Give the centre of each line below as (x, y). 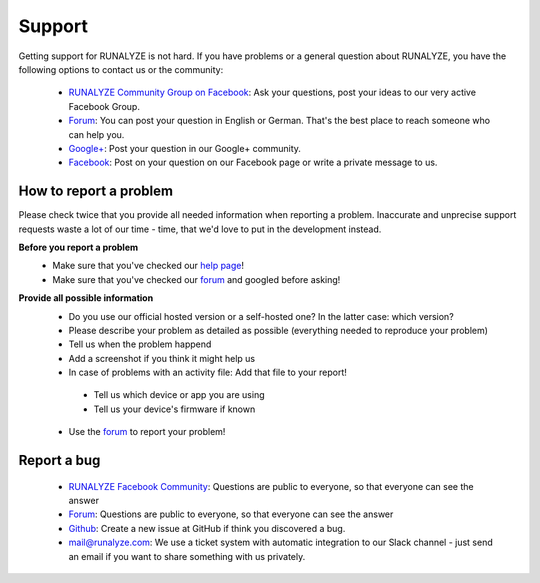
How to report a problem (96, 191)
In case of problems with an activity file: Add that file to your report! (207, 372)
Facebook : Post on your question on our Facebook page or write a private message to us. (253, 162)
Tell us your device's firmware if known (174, 409)
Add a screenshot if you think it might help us (161, 358)
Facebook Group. (104, 106)
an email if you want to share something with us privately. (187, 556)
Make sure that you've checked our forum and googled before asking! (196, 279)
